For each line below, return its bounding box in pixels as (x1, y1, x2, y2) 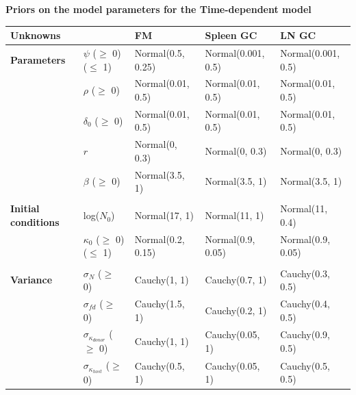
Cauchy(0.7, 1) (205, 272, 267, 287)
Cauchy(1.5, (134, 296, 185, 310)
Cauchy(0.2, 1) (205, 303, 267, 317)
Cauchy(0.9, (280, 327, 330, 341)
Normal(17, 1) (134, 208, 194, 222)
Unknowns (10, 28, 61, 42)
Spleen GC (205, 28, 257, 42)
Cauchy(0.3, (280, 266, 330, 280)
